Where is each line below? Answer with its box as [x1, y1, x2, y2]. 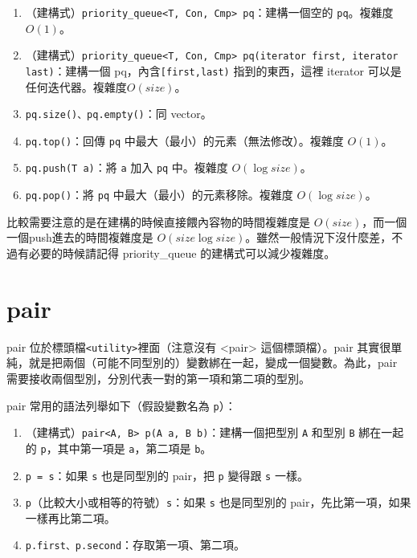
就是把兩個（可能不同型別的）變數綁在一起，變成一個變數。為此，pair [28, 354, 398, 371]
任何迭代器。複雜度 [25, 78, 127, 95]
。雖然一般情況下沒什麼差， [245, 229, 392, 246]
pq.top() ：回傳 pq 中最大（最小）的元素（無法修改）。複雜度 [25, 132, 344, 149]
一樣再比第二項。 [25, 509, 116, 526]
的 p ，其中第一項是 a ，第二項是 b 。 [25, 439, 212, 456]
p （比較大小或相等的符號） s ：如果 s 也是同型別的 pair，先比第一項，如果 [25, 494, 411, 511]
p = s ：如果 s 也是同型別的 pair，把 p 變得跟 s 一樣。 [25, 466, 309, 483]
